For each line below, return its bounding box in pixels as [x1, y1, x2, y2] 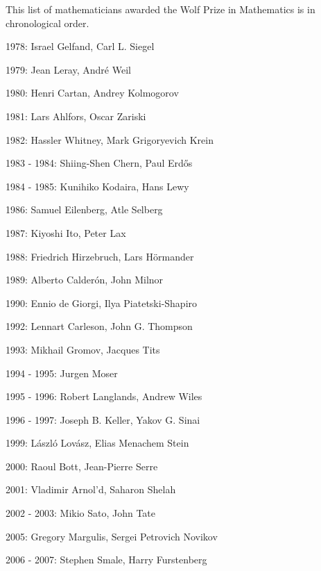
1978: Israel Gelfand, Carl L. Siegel [6, 39, 155, 53]
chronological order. [6, 15, 89, 30]
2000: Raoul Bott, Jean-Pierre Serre [6, 458, 158, 473]
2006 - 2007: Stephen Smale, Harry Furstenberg [6, 552, 207, 567]
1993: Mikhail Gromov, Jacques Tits [6, 342, 160, 356]
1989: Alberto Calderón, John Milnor [6, 272, 164, 287]
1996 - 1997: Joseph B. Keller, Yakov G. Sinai [6, 412, 200, 427]
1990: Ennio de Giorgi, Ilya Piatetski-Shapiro [6, 295, 198, 310]
